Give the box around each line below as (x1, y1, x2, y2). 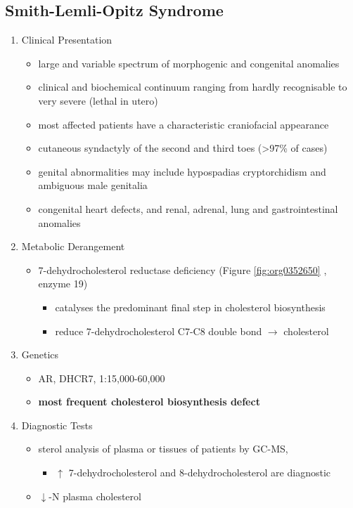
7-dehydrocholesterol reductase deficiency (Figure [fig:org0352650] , (38, 262, 327, 277)
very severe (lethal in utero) (38, 93, 158, 108)
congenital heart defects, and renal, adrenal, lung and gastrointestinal (38, 201, 338, 216)
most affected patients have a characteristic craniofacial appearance (38, 117, 329, 131)
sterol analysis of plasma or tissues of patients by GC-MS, (38, 441, 288, 456)
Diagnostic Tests (21, 417, 93, 432)
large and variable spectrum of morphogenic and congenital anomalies (38, 56, 340, 70)
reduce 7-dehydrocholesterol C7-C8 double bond (55, 323, 262, 338)
